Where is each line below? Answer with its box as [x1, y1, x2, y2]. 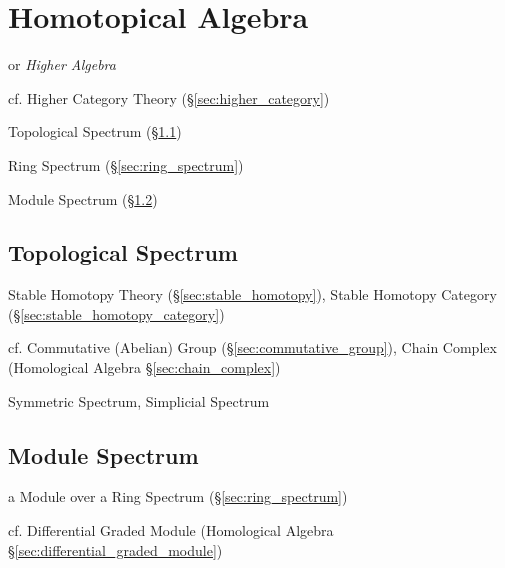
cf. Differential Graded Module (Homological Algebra [8, 520, 334, 541]
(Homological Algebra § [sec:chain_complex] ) [8, 357, 281, 378]
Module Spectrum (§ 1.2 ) [8, 188, 158, 209]
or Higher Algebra [8, 54, 116, 75]
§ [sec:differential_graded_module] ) [8, 539, 223, 560]
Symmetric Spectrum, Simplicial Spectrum [8, 390, 270, 411]
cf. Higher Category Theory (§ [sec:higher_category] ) [8, 87, 330, 108]
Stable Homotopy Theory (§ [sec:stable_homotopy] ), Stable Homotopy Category [8, 284, 497, 305]
